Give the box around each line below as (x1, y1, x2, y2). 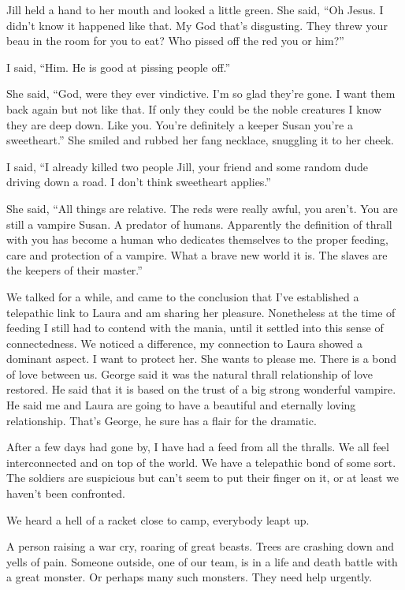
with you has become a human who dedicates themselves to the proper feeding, (6, 231, 388, 248)
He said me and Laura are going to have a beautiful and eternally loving (6, 397, 356, 413)
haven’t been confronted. (6, 485, 125, 502)
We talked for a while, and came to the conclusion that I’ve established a (6, 288, 359, 304)
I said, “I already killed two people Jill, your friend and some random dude (6, 158, 369, 174)
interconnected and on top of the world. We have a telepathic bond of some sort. (6, 454, 396, 470)
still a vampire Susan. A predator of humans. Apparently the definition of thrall (6, 215, 392, 232)
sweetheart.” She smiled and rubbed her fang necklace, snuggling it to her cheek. (6, 132, 394, 148)
